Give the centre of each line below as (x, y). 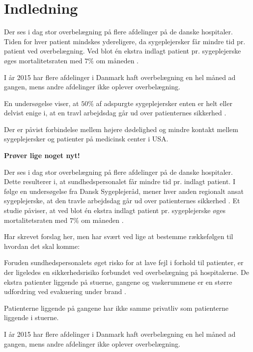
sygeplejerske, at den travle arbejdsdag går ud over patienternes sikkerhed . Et (122, 201)
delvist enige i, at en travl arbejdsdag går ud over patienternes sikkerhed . (115, 113)
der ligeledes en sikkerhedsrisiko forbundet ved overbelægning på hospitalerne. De (126, 272)
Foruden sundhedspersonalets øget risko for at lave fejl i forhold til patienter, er (124, 262)
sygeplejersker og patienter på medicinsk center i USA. (86, 139)
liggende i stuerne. (31, 317)
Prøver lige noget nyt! (42, 155)
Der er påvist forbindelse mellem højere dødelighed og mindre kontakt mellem (121, 129)
